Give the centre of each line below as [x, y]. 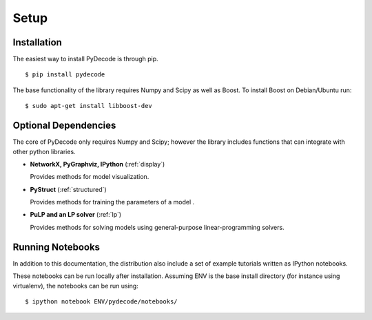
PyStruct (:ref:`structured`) [68, 189]
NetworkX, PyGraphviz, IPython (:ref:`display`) [97, 164]
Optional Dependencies [64, 126]
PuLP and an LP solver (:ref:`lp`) [76, 215]
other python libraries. [44, 151]
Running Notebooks [56, 247]
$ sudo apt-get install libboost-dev [89, 106]
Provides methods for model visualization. [90, 177]
